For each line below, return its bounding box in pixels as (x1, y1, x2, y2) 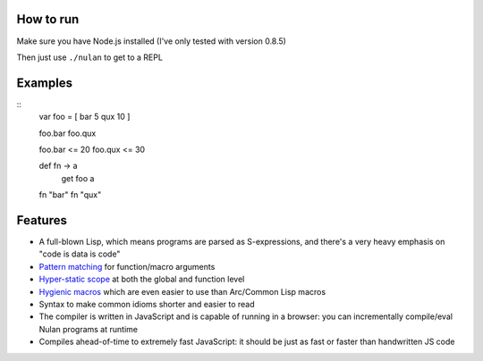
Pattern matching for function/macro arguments (38, 261, 216, 272)
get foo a (61, 172, 95, 183)
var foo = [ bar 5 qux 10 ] (38, 112, 131, 122)
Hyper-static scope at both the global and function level (38, 273, 245, 285)
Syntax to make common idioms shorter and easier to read (38, 299, 255, 310)
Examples (16, 75, 73, 90)
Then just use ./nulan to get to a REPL (16, 52, 163, 63)
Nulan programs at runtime (38, 323, 139, 334)
